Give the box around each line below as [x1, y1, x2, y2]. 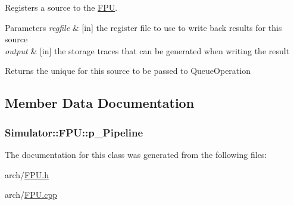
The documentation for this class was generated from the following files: [5, 148, 267, 160]
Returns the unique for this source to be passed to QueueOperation [5, 64, 251, 77]
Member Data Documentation [5, 94, 195, 112]
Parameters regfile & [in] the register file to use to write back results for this [5, 21, 282, 33]
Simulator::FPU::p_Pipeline [5, 125, 143, 139]
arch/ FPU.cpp [5, 188, 57, 201]
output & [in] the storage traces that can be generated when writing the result [5, 44, 290, 57]
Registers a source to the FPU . [5, 1, 118, 13]
